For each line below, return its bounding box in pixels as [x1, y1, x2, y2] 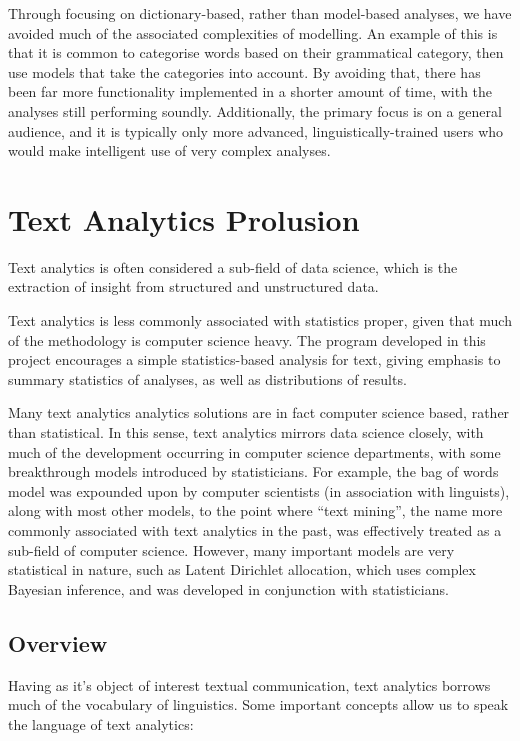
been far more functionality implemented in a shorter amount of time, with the [8, 81, 493, 102]
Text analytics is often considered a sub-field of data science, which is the [8, 256, 458, 277]
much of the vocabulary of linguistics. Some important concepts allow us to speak [8, 694, 509, 715]
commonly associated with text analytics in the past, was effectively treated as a [8, 520, 502, 540]
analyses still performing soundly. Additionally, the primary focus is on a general [8, 100, 502, 121]
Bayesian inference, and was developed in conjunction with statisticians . [8, 578, 449, 599]
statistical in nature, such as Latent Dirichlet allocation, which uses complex [8, 559, 476, 580]
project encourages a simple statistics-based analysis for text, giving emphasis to [8, 349, 501, 370]
